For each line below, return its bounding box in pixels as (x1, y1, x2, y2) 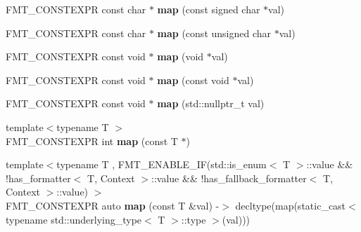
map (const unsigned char (157, 25, 272, 40)
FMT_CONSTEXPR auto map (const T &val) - (6, 198, 220, 212)
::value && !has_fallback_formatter (151, 170, 307, 185)
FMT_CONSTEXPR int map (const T (6, 133, 178, 148)
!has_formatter (6, 170, 71, 185)
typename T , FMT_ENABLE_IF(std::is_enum (56, 157, 267, 172)
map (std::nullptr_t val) (157, 96, 265, 111)
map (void (157, 49, 204, 64)
